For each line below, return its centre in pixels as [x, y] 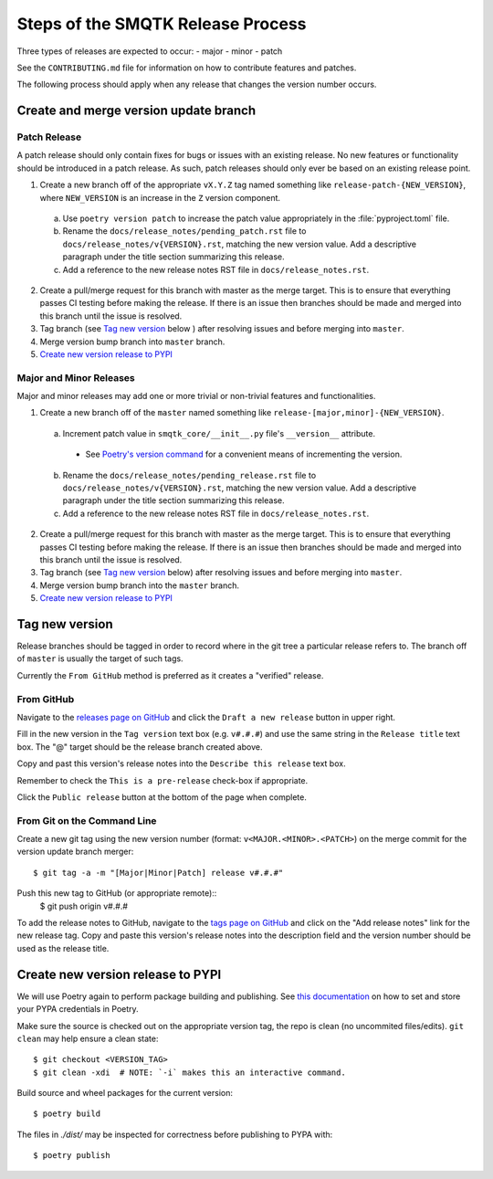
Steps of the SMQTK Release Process [162, 24]
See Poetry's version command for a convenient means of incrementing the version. [244, 454]
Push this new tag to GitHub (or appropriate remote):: [117, 893]
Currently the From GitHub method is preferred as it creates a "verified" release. [170, 675]
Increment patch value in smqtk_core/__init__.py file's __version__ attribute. [219, 433]
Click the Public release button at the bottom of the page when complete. [162, 797]
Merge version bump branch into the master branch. [139, 585]
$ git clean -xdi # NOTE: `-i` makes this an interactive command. [189, 1072]
